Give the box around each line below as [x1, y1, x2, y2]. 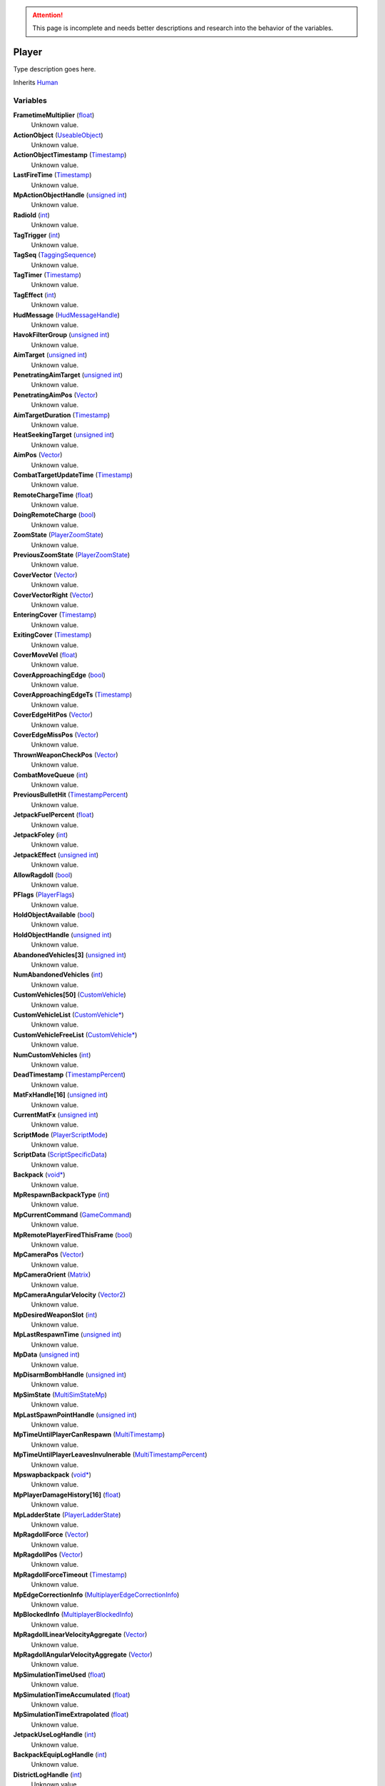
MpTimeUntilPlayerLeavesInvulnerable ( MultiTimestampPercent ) [13, 1450, 207, 1459]
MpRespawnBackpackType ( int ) [13, 1190, 110, 1199]
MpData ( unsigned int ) [13, 1350, 80, 1359]
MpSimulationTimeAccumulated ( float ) [13, 1690, 130, 1699]
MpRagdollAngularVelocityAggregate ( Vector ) [13, 1650, 153, 1659]
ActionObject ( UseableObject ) [13, 131, 103, 139]
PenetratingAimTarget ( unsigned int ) [13, 370, 123, 379]
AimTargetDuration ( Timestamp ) [13, 411, 111, 419]
